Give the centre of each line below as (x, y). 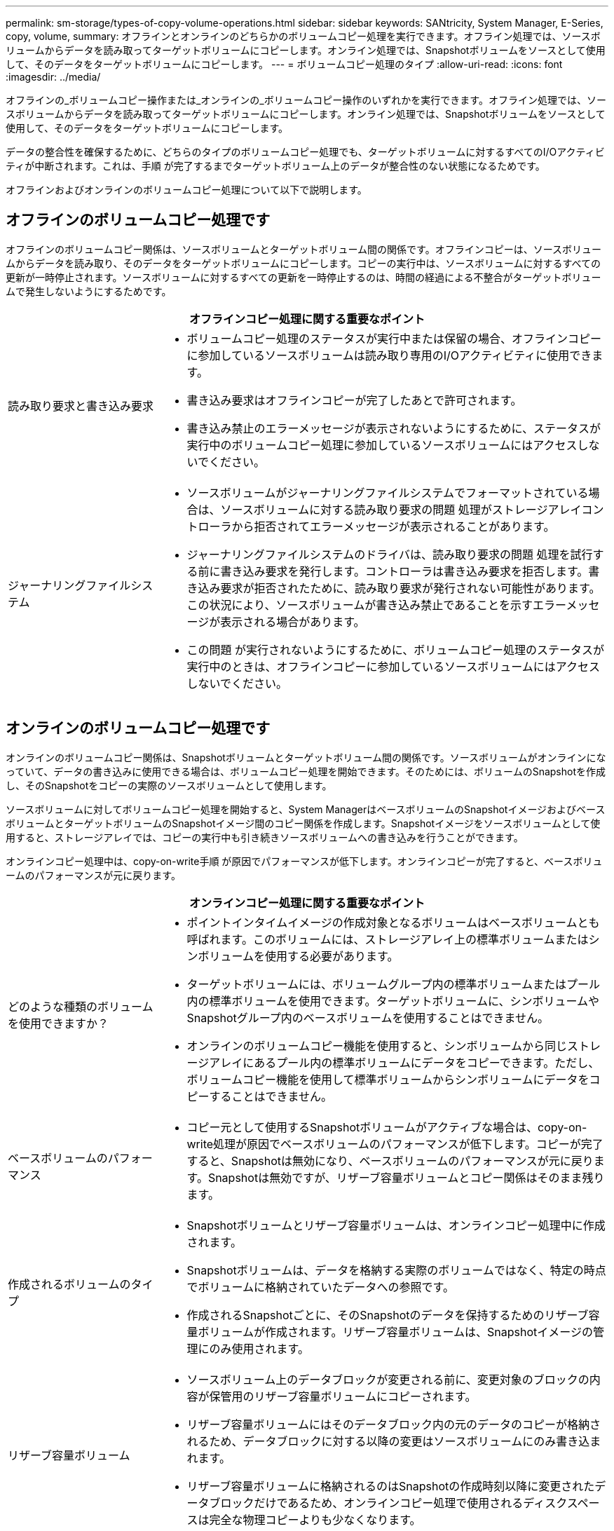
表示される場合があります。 (293, 621)
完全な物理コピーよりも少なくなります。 (315, 1519)
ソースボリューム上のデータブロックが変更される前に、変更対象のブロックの (388, 1379)
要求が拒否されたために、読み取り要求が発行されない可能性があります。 (410, 588)
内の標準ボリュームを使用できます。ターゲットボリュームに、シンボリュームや (393, 1001)
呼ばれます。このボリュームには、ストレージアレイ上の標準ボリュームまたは (388, 939)
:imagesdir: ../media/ (53, 77)
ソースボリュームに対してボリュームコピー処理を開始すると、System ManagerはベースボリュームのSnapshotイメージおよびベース (306, 809)
